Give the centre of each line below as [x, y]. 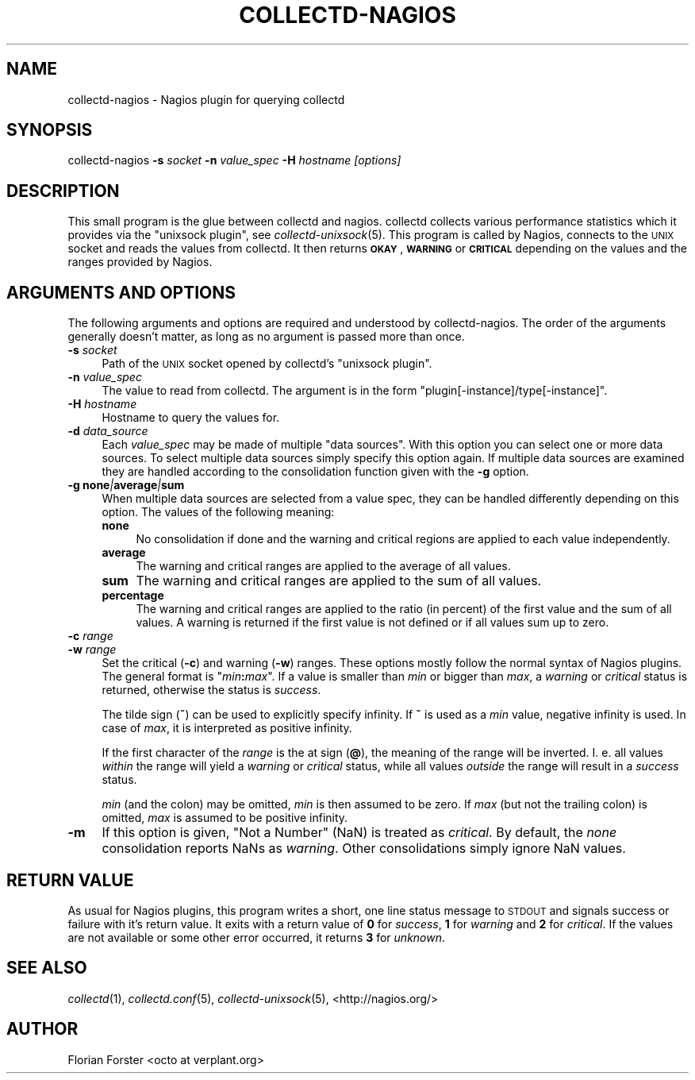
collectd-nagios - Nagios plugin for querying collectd [206, 99]
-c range [90, 636]
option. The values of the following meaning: [218, 512]
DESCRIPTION [63, 191]
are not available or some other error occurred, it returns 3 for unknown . [257, 937]
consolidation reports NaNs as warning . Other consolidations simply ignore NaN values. [364, 849]
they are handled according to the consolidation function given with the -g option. [315, 472]
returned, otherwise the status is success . [211, 690]
